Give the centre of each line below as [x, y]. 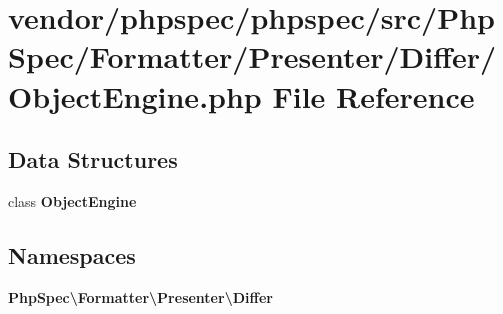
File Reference [373, 95]
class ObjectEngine [72, 200]
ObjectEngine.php [135, 95]
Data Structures [93, 159]
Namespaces [72, 254]
